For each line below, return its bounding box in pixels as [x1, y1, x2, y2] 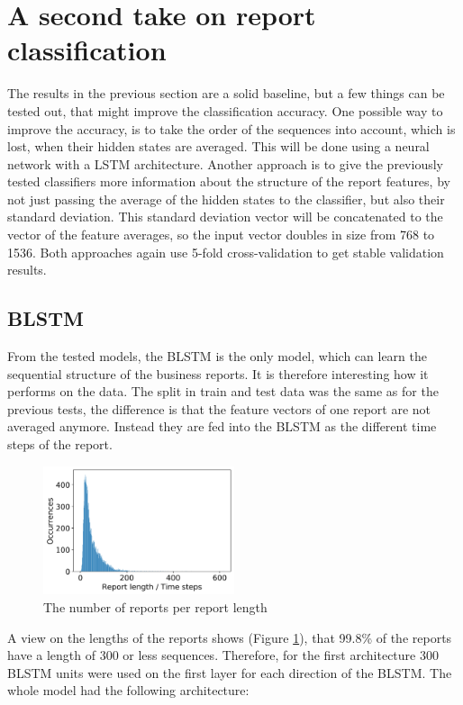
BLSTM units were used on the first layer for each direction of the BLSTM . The [7, 663, 452, 682]
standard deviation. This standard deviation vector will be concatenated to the [7, 207, 443, 226]
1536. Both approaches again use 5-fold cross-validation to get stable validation [7, 242, 444, 261]
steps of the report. [7, 435, 113, 454]
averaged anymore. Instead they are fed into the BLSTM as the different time [7, 417, 437, 436]
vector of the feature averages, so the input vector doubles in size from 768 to [7, 225, 435, 244]
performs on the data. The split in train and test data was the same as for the [7, 382, 439, 401]
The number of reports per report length [43, 598, 268, 617]
